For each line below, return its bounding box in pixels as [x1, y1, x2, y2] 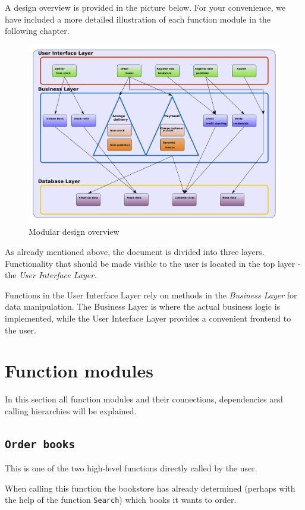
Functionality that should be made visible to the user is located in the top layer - [5, 257, 301, 269]
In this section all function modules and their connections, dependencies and [5, 393, 283, 405]
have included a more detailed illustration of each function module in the [5, 12, 271, 25]
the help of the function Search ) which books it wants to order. [5, 493, 237, 506]
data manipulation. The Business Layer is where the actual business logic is [5, 300, 281, 313]
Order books [5, 437, 76, 451]
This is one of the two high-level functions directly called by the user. [5, 462, 257, 474]
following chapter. [5, 24, 70, 37]
